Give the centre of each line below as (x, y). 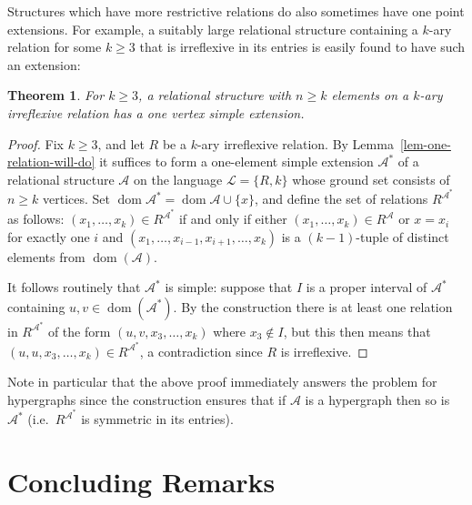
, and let (121, 143)
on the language (178, 179)
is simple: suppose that (229, 287)
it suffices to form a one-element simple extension (236, 162)
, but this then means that (357, 331)
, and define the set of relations (341, 199)
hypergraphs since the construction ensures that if (147, 399)
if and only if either (233, 219)
